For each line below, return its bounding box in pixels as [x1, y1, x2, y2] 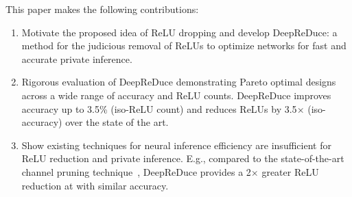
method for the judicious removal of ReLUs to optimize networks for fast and [21, 38, 347, 53]
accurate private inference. [21, 51, 132, 66]
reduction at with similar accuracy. [21, 178, 169, 192]
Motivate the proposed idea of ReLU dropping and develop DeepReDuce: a [21, 25, 338, 39]
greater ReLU [261, 164, 319, 179]
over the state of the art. [65, 115, 169, 129]
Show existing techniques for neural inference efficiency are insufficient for [21, 137, 331, 152]
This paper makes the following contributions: [5, 2, 199, 16]
